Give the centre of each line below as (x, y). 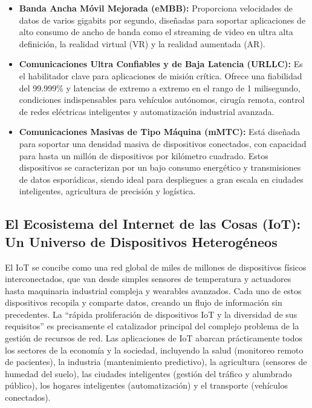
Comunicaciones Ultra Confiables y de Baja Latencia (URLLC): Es (161, 64)
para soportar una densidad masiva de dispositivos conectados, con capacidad (163, 143)
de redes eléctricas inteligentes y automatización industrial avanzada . (147, 111)
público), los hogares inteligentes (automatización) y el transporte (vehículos (146, 385)
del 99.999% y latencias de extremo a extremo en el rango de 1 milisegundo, (160, 87)
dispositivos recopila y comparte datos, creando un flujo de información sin (144, 302)
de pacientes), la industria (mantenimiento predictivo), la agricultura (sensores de (156, 362)
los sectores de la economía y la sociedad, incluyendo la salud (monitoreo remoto (154, 350)
